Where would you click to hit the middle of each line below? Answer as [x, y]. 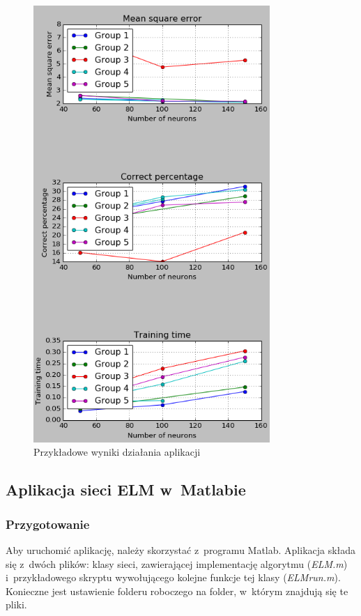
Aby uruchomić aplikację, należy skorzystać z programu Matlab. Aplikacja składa [181, 549]
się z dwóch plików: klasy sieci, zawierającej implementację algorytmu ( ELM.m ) [177, 563]
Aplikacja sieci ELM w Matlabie [126, 490]
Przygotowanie [48, 524]
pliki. [16, 605]
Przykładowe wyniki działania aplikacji [117, 452]
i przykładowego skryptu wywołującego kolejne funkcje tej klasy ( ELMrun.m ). [173, 577]
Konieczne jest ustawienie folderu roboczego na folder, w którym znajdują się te [177, 591]
